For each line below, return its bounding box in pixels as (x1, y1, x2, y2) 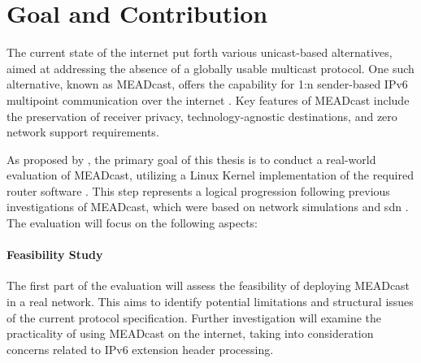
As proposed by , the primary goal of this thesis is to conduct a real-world (7, 150, 376, 167)
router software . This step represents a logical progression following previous (7, 182, 390, 199)
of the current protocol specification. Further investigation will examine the (7, 309, 382, 326)
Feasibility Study (7, 246, 103, 263)
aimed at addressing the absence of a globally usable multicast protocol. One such (7, 59, 414, 76)
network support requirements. (7, 123, 159, 140)
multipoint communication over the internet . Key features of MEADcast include (7, 91, 410, 108)
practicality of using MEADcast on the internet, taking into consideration (7, 325, 374, 342)
